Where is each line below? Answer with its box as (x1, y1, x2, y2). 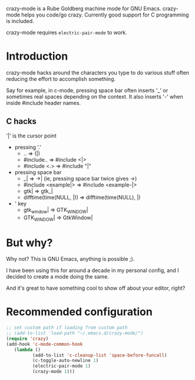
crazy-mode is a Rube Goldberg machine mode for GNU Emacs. (6, 5, 161, 12)
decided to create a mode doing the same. (6, 273, 109, 280)
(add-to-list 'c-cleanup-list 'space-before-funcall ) (32, 352, 167, 358)
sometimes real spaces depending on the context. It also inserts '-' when (6, 93, 184, 100)
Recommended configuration (6, 305, 153, 319)
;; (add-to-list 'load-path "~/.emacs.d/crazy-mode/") (6, 330, 144, 336)
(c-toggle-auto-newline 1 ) (32, 358, 99, 363)
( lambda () (14, 346, 41, 353)
